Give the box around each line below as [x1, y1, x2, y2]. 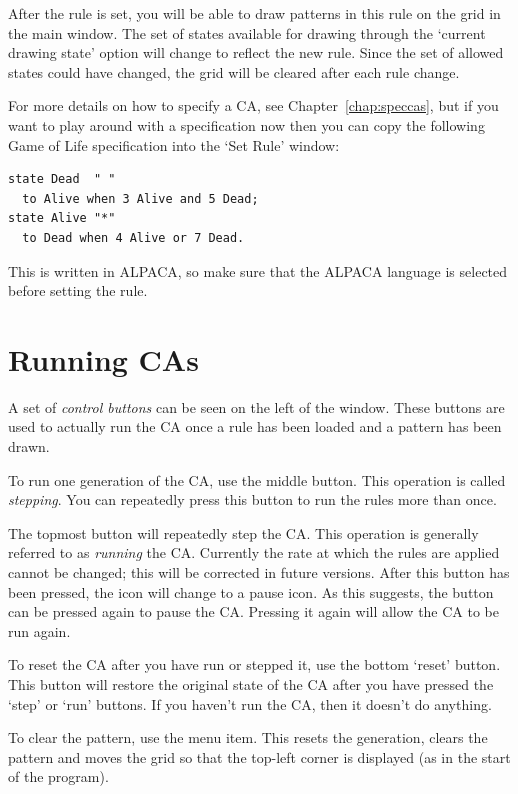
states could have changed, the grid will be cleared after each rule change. [8, 61, 460, 82]
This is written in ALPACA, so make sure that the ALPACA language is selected [8, 260, 508, 281]
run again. [8, 620, 71, 641]
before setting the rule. [8, 280, 148, 301]
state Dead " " [8, 172, 116, 187]
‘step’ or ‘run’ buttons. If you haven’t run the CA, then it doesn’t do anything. [8, 693, 492, 714]
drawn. [8, 436, 50, 457]
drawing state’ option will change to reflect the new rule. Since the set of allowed [8, 42, 504, 63]
